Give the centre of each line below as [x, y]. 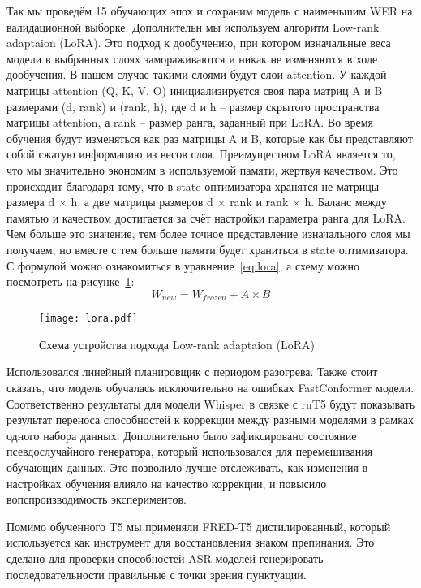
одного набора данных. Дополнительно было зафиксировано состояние [182, 435]
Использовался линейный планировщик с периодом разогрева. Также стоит [192, 372]
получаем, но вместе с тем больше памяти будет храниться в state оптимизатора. [208, 249]
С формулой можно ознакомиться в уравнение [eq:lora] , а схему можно [183, 265]
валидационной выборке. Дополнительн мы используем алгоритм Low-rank [193, 26]
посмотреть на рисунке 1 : [71, 281]
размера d [31, 202]
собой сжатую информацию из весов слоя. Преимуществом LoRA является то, [201, 154]
